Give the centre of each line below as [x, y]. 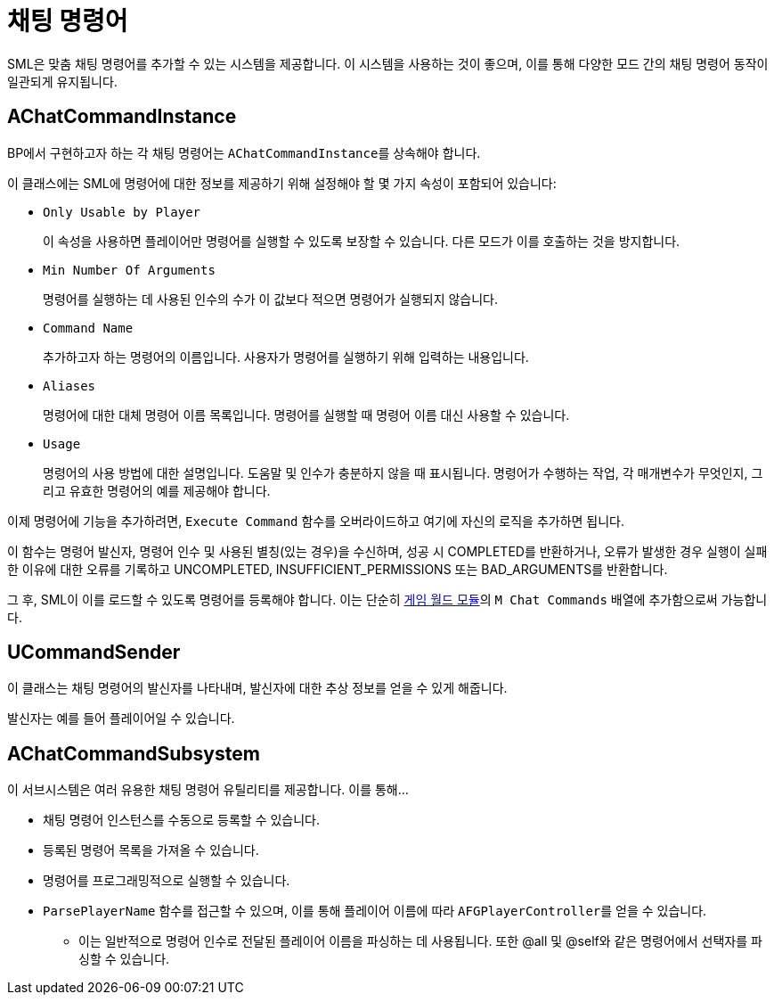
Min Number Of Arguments [129, 270]
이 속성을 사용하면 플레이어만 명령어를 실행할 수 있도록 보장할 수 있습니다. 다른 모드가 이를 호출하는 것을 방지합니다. [362, 241]
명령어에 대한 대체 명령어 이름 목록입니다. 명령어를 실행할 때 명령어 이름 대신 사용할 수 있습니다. [306, 415]
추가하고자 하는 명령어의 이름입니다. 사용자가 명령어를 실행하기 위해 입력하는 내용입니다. [286, 357]
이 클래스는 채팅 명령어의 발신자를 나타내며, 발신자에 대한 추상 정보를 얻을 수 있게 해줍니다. [257, 688]
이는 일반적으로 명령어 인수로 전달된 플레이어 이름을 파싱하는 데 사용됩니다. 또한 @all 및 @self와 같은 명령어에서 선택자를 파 [420, 941]
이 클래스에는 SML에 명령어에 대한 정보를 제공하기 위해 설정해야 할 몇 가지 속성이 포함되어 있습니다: [282, 183]
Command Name [88, 328]
